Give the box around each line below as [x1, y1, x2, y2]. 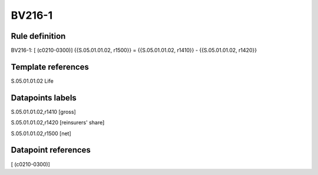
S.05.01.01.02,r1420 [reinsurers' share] [11, 119, 105, 126]
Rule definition [11, 31, 66, 41]
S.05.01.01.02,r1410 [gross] [11, 108, 76, 115]
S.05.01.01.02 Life [11, 77, 54, 85]
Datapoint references [11, 145, 91, 155]
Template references [11, 62, 90, 72]
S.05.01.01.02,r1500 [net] [11, 130, 72, 137]
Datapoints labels [11, 93, 77, 103]
